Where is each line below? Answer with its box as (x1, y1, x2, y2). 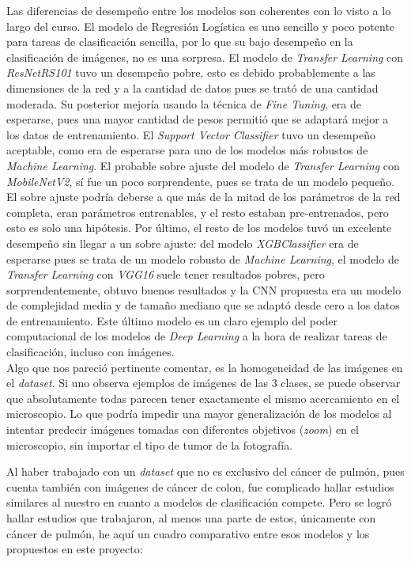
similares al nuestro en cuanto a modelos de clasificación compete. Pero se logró (6, 494, 392, 511)
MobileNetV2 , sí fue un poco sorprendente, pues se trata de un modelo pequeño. (6, 173, 395, 189)
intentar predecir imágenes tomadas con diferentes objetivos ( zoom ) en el (6, 421, 359, 438)
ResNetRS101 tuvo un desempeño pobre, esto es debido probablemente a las (6, 64, 375, 81)
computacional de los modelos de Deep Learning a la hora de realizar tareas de (6, 328, 387, 344)
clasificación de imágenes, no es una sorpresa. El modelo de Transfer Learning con (6, 48, 404, 65)
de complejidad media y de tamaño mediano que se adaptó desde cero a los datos (6, 297, 400, 313)
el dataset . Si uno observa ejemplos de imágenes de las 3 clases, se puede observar (6, 374, 401, 391)
